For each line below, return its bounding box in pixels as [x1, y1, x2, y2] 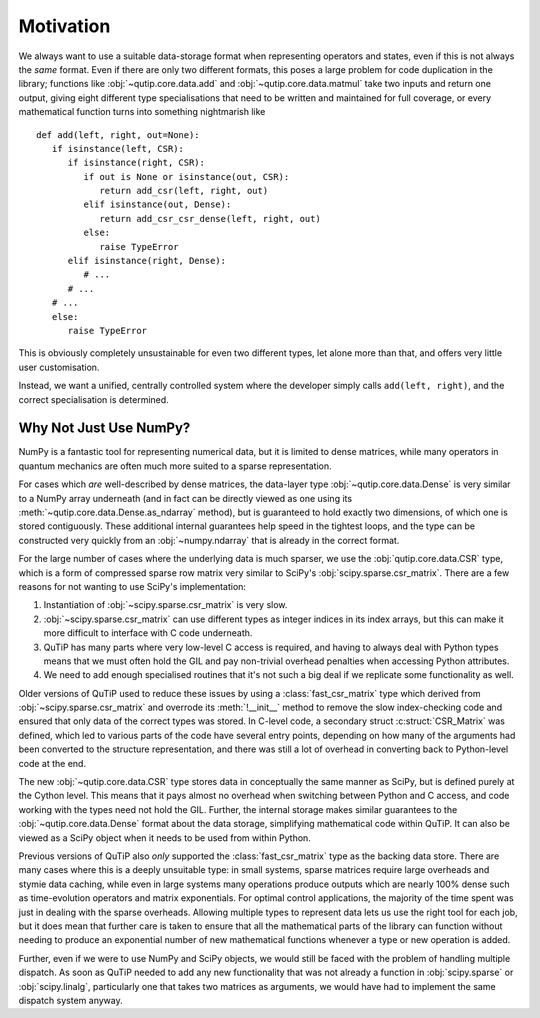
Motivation [18, 15, 111, 37]
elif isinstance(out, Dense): [83, 199, 232, 210]
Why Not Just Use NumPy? [18, 420, 191, 437]
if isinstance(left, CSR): [51, 143, 185, 154]
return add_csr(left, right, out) [99, 185, 269, 197]
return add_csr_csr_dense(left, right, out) [99, 213, 322, 224]
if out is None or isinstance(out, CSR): [83, 171, 290, 182]
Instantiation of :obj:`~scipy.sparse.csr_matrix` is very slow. [43, 599, 288, 611]
